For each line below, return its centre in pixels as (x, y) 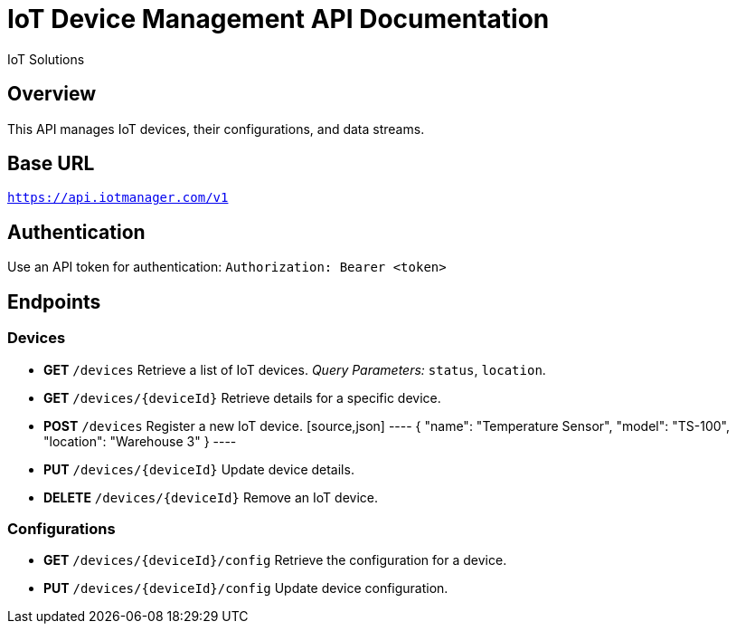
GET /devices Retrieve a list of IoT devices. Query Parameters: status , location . (295, 369)
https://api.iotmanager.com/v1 (118, 198)
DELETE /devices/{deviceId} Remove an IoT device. (211, 497)
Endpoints (54, 301)
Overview (52, 94)
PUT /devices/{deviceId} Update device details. (199, 469)
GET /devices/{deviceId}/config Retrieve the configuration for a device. (275, 560)
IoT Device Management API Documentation (278, 19)
